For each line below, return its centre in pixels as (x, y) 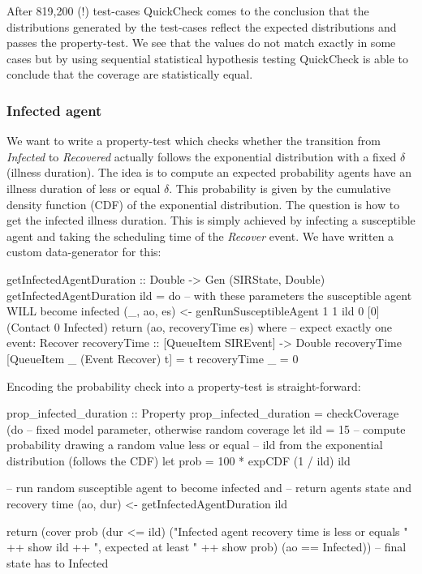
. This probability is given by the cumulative (280, 188)
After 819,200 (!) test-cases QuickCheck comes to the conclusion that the (188, 11)
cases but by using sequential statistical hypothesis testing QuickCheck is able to (208, 58)
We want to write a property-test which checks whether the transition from (194, 141)
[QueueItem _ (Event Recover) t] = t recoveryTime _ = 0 (153, 358)
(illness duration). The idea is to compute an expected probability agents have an (209, 172)
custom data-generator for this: (84, 252)
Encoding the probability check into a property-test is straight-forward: (184, 386)
